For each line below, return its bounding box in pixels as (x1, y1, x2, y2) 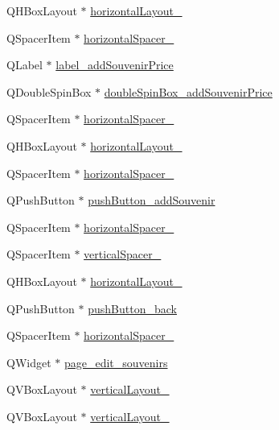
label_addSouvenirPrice (55, 56, 174, 73)
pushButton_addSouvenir (88, 192, 215, 209)
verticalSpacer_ (84, 246, 162, 263)
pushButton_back (88, 300, 177, 316)
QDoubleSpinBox (6, 83, 92, 100)
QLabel (6, 56, 43, 73)
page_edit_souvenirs (64, 354, 168, 370)
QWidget (6, 354, 51, 370)
